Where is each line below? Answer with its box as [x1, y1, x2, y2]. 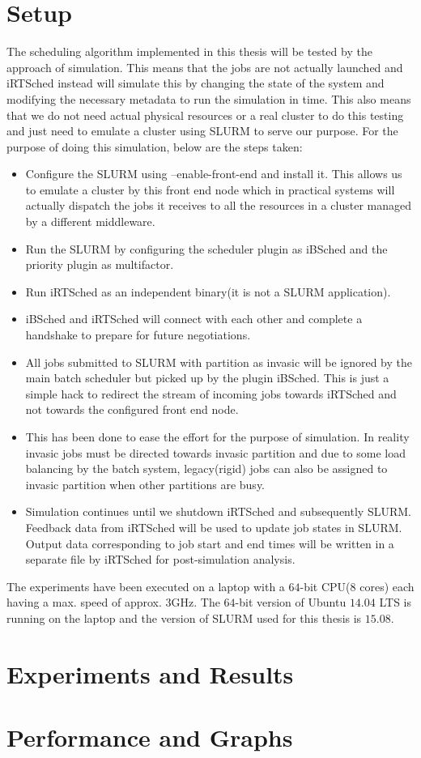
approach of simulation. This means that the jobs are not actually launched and [6, 58, 403, 75]
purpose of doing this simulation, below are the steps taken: [6, 138, 303, 155]
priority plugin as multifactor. [25, 256, 174, 273]
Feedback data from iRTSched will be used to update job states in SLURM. [25, 518, 402, 535]
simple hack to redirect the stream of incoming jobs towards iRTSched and [25, 385, 397, 402]
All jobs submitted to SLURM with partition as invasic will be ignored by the [25, 353, 412, 370]
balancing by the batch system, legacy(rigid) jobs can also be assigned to [25, 460, 388, 477]
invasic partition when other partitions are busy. [25, 475, 265, 492]
